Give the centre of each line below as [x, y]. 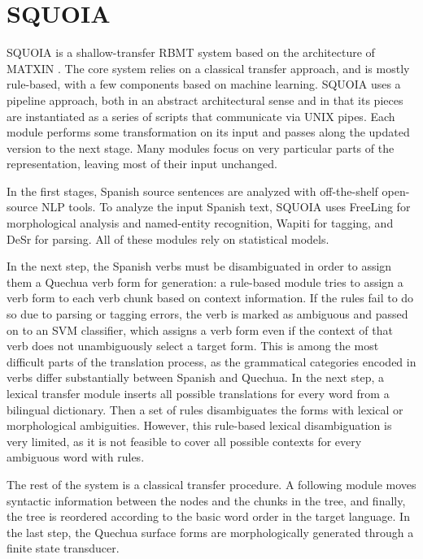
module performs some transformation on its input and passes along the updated [208, 132]
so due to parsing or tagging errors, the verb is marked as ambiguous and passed [207, 314]
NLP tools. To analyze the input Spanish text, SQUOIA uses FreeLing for [226, 207]
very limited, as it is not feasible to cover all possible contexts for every [184, 441]
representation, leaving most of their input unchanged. [142, 164]
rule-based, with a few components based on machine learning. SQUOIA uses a [204, 84]
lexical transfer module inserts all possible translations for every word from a [198, 393]
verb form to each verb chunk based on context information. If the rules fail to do [210, 298]
